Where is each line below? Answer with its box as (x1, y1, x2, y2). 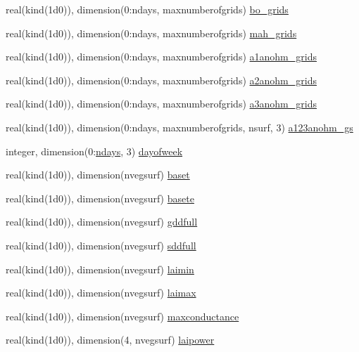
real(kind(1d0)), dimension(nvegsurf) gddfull (6, 214, 198, 229)
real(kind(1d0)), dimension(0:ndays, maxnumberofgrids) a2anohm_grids (6, 72, 317, 87)
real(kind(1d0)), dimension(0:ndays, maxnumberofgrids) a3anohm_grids (6, 96, 317, 111)
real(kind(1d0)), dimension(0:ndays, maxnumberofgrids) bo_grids (6, 2, 289, 16)
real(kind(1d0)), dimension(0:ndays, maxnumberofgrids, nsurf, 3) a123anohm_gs (6, 119, 353, 134)
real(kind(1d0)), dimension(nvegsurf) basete (6, 190, 194, 205)
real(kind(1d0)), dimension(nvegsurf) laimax (6, 285, 196, 300)
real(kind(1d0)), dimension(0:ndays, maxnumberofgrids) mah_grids (6, 25, 297, 40)
